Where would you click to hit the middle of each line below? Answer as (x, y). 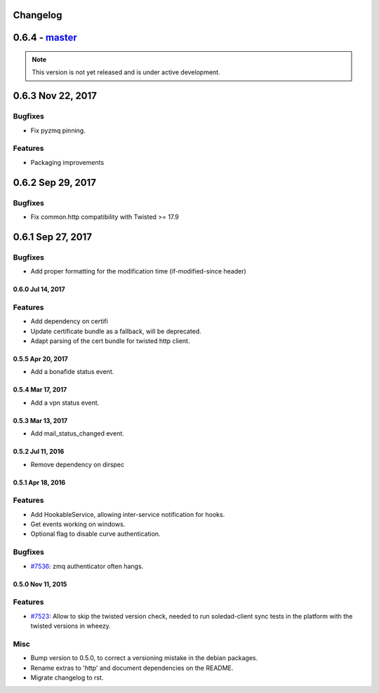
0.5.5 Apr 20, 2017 (40, 358)
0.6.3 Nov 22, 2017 (55, 96)
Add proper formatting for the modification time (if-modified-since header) (139, 271)
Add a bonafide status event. (72, 372)
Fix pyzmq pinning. (58, 130)
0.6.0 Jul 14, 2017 (39, 289)
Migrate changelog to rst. (67, 678)
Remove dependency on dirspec (78, 464)
